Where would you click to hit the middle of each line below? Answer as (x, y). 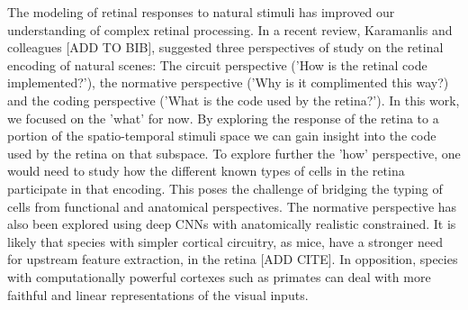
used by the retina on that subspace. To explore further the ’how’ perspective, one (234, 153)
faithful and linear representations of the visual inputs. (158, 294)
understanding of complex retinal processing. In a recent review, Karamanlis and (230, 29)
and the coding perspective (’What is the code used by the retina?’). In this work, (234, 100)
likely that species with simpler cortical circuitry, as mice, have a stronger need (225, 241)
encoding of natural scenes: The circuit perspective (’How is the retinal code (217, 64)
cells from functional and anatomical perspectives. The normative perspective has (232, 206)
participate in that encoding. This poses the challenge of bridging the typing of (225, 188)
